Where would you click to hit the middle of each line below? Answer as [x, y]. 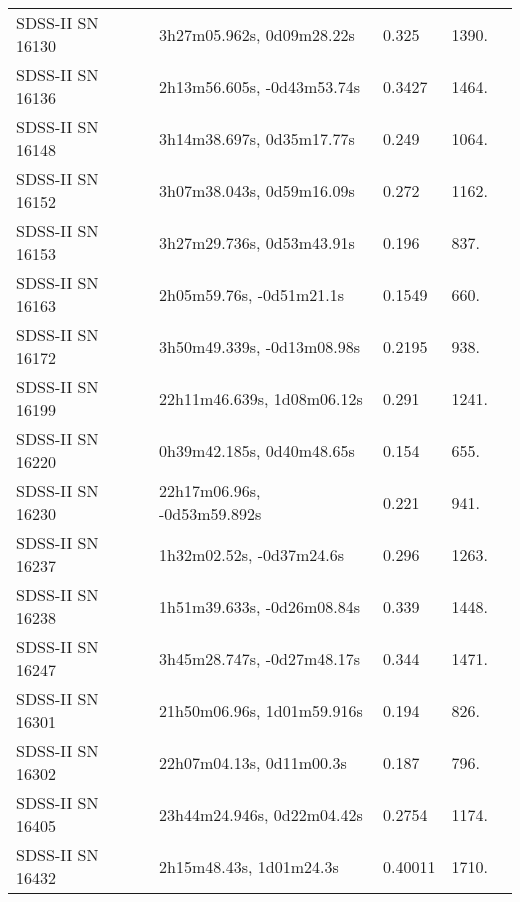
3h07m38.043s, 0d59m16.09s [256, 190]
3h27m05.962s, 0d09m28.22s [256, 34]
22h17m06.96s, [209, 490]
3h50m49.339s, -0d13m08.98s [259, 346]
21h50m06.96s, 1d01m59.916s [260, 710]
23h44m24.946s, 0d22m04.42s [260, 814]
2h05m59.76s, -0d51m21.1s [251, 294]
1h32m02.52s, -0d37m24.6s [251, 554]
